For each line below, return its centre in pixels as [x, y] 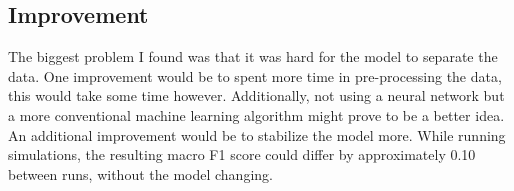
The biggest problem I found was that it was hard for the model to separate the [253, 56]
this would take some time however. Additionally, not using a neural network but [256, 95]
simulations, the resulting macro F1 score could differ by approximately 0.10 [242, 154]
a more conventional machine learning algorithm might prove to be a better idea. [256, 114]
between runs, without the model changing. [140, 173]
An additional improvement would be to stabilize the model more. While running [257, 134]
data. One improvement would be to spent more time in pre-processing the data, [255, 75]
